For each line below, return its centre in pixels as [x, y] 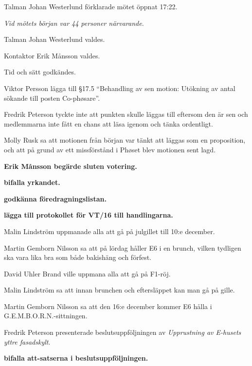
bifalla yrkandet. [32, 182]
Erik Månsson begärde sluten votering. [71, 166]
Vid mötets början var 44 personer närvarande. [74, 23]
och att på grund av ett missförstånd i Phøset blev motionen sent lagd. [110, 149]
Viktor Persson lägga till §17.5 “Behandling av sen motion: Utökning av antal [120, 88]
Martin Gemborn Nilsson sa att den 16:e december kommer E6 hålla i [108, 306]
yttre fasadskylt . [27, 341]
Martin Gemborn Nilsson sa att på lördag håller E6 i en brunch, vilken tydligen [123, 247]
